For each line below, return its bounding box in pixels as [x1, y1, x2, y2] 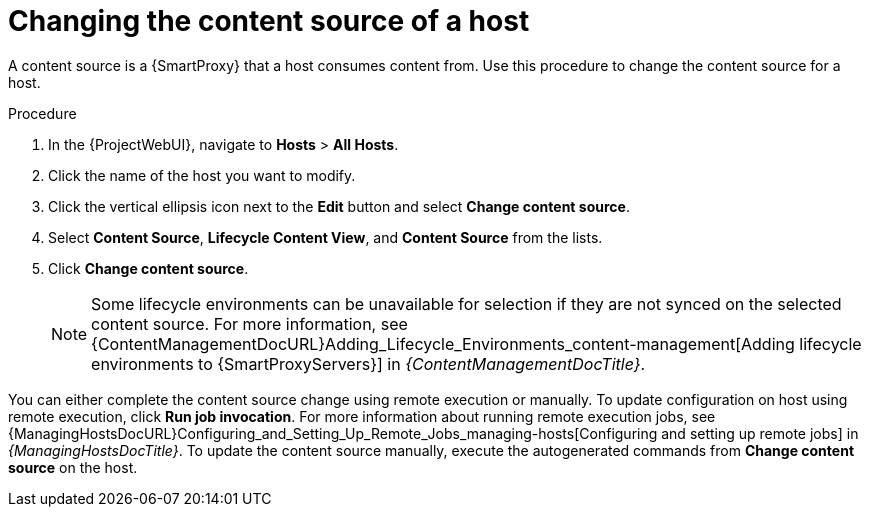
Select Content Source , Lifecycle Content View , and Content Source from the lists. [48, 228, 603, 246]
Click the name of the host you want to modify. [48, 166, 356, 184]
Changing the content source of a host [8, 4, 530, 38]
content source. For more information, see [91, 313, 408, 334]
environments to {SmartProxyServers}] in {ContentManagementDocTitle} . [91, 353, 646, 374]
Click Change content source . [48, 259, 249, 277]
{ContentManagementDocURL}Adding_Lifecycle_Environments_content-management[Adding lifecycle [91, 333, 862, 354]
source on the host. [8, 458, 138, 476]
